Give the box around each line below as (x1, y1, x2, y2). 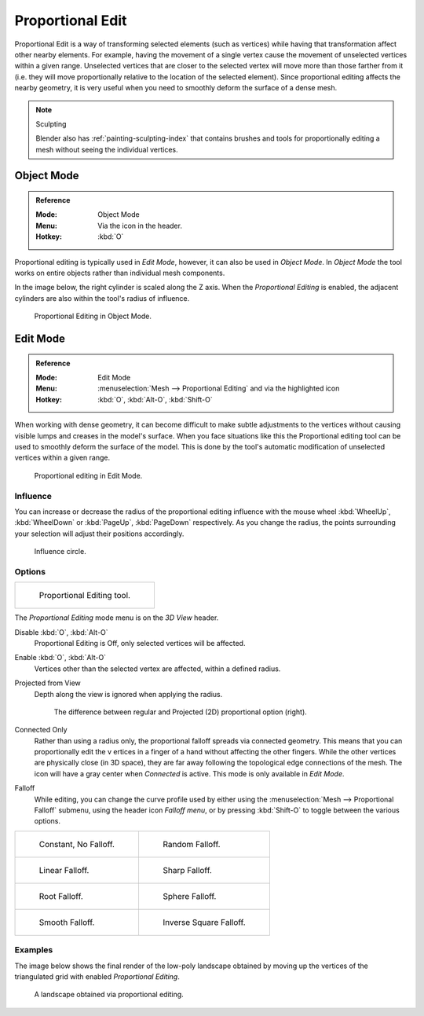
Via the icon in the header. (97, 221, 182, 230)
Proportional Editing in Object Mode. (34, 311, 152, 321)
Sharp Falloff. (162, 864, 212, 875)
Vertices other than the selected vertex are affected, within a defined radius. (34, 664, 281, 673)
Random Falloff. (162, 838, 221, 849)
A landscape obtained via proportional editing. (34, 990, 184, 999)
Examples (14, 944, 53, 955)
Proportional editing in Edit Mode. (34, 471, 143, 480)
